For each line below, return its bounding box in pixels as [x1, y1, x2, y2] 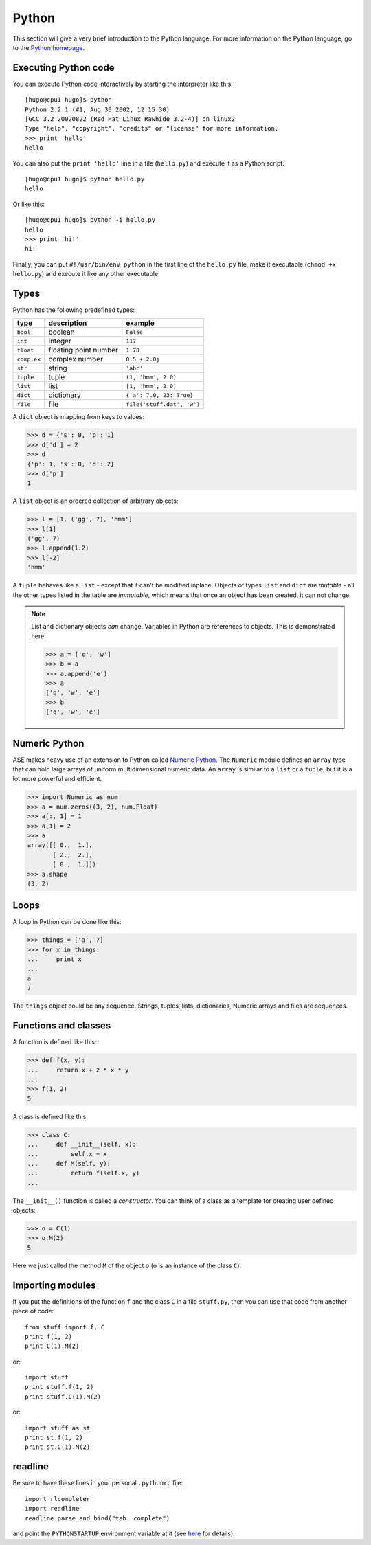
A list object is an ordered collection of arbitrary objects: [12, 497, 179, 505]
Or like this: [12, 200, 45, 208]
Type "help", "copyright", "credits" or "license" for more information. [25, 124, 279, 133]
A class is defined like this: [12, 1112, 89, 1120]
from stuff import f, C [25, 1323, 105, 1331]
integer [48, 337, 71, 346]
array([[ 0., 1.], [27, 842, 93, 849]
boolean [48, 327, 75, 337]
